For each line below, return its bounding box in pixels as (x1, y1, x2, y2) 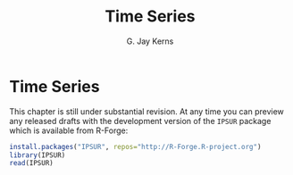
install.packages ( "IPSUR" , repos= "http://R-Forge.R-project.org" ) (9, 142, 262, 151)
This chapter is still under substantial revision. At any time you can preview (9, 105, 284, 117)
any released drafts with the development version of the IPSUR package (9, 115, 272, 126)
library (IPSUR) (9, 150, 66, 160)
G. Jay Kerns (126, 36, 174, 46)
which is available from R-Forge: (9, 125, 129, 136)
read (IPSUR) (9, 159, 54, 168)
